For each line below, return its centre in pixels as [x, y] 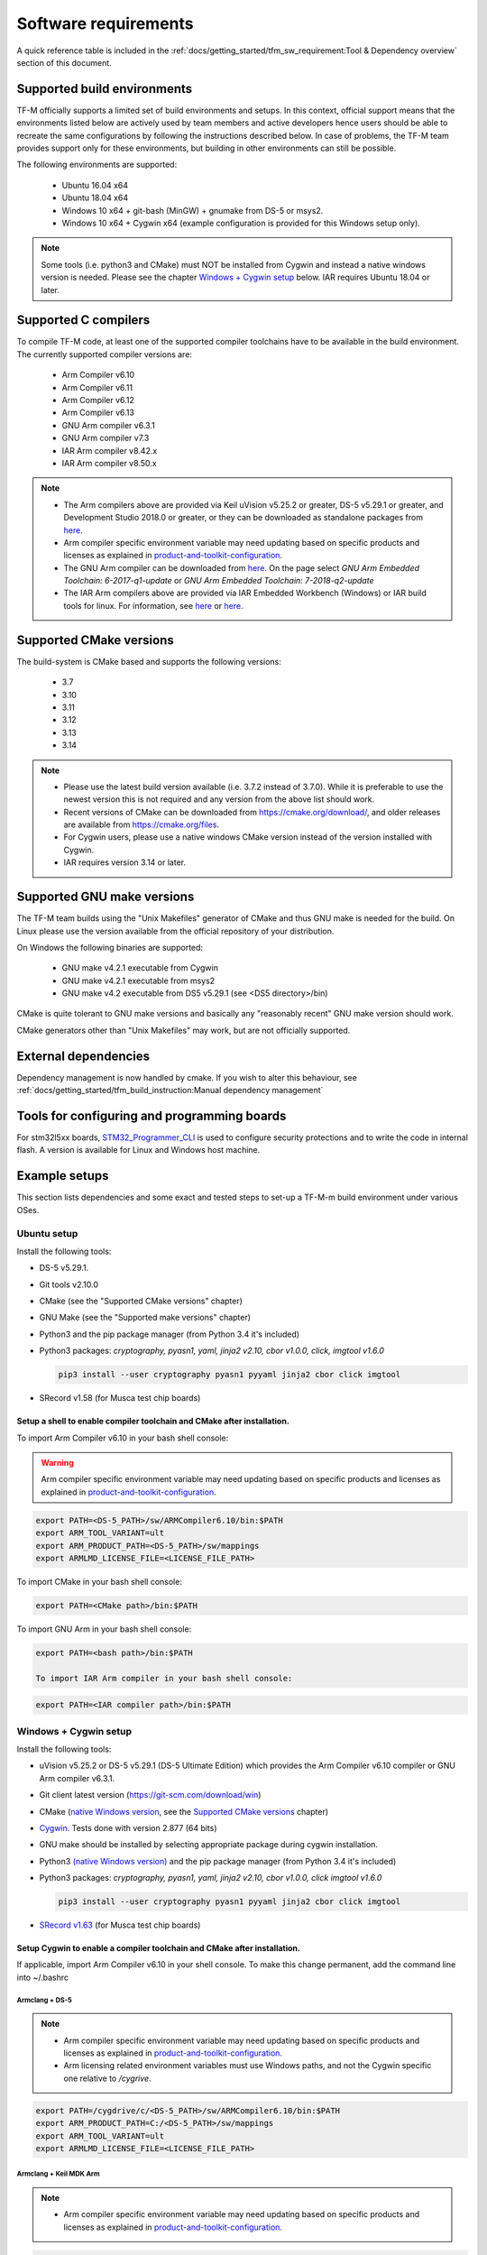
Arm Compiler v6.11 [97, 387]
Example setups [63, 1176]
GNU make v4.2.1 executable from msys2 [138, 980]
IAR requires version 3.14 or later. [125, 862]
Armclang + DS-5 [44, 2000]
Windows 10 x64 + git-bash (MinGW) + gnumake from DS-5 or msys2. [193, 210]
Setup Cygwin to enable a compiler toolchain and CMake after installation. [159, 1948]
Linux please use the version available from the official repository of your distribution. [175, 931]
